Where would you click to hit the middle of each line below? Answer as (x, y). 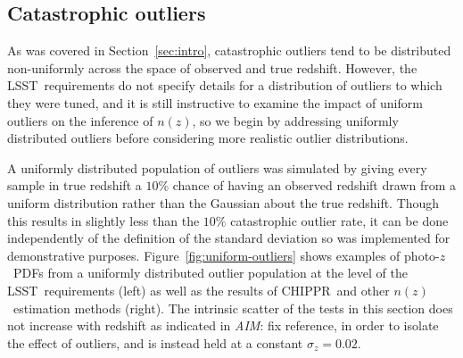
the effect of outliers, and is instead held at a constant (155, 342)
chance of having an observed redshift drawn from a (314, 185)
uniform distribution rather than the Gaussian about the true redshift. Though (223, 202)
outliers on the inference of (80, 120)
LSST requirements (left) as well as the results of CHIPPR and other (198, 290)
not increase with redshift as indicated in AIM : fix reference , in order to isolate (223, 325)
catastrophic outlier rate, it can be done (339, 220)
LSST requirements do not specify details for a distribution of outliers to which (225, 85)
